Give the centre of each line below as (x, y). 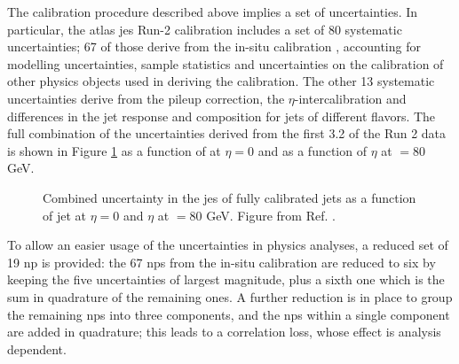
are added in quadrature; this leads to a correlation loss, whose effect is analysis (224, 332)
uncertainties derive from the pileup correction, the (146, 98)
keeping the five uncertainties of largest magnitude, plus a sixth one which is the (226, 279)
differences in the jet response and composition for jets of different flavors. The (222, 116)
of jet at (64, 215)
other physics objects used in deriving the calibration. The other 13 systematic (221, 81)
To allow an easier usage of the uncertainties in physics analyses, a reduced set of (228, 245)
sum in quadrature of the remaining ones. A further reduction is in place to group (230, 296)
